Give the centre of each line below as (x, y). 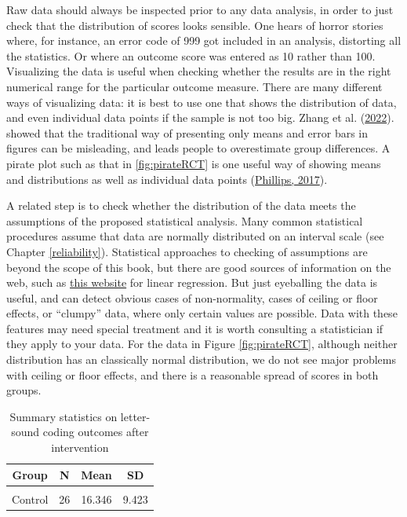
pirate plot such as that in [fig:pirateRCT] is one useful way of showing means (194, 163)
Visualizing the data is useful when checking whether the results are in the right (199, 71)
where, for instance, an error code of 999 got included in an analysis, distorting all (204, 40)
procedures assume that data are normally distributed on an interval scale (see (195, 236)
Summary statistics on (64, 416)
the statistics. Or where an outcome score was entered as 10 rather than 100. (191, 55)
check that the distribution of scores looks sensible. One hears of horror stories (195, 25)
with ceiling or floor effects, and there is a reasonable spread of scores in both (193, 374)
